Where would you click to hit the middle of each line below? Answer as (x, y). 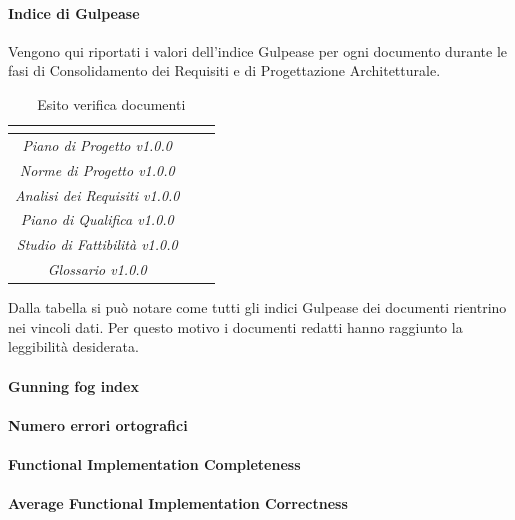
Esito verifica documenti (111, 103)
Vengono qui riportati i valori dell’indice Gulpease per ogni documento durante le (257, 50)
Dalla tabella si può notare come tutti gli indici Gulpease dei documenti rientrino (257, 307)
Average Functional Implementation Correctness (178, 503)
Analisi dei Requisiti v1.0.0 (97, 194)
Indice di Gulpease (74, 12)
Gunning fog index (73, 385)
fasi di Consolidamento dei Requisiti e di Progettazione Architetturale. (224, 70)
